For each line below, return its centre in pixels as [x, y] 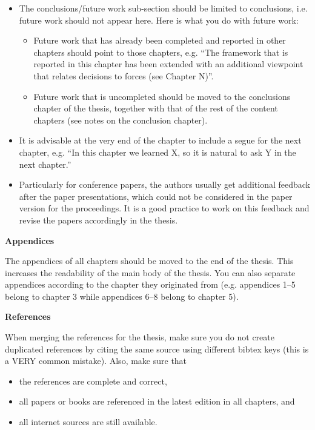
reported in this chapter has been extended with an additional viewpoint [168, 64]
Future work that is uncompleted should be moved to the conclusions [162, 96]
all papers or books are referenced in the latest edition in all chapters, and [157, 401]
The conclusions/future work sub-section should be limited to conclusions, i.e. [163, 8]
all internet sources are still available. [88, 422]
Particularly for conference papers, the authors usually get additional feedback [165, 184]
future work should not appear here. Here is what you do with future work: [159, 20]
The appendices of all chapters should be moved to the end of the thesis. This [149, 261]
